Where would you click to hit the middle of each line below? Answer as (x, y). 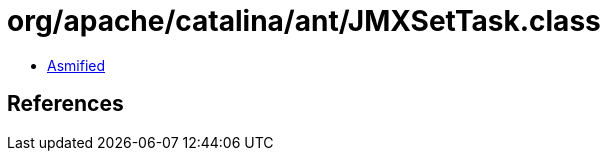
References (65, 104)
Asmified (76, 65)
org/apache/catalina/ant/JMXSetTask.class (304, 21)
